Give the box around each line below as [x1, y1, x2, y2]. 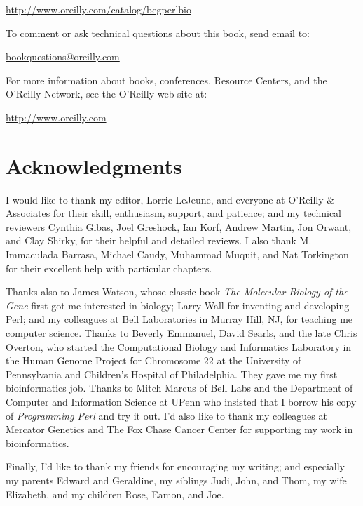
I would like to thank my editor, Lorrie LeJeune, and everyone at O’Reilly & [6, 192, 335, 206]
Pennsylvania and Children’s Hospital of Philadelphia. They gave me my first [6, 366, 338, 381]
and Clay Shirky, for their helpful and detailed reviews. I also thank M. [6, 233, 312, 248]
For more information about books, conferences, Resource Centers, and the [6, 72, 327, 87]
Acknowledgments [6, 151, 182, 180]
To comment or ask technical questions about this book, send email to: [6, 25, 310, 40]
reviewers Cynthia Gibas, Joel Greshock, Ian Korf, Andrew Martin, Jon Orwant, [6, 219, 352, 234]
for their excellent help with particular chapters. [6, 260, 212, 275]
